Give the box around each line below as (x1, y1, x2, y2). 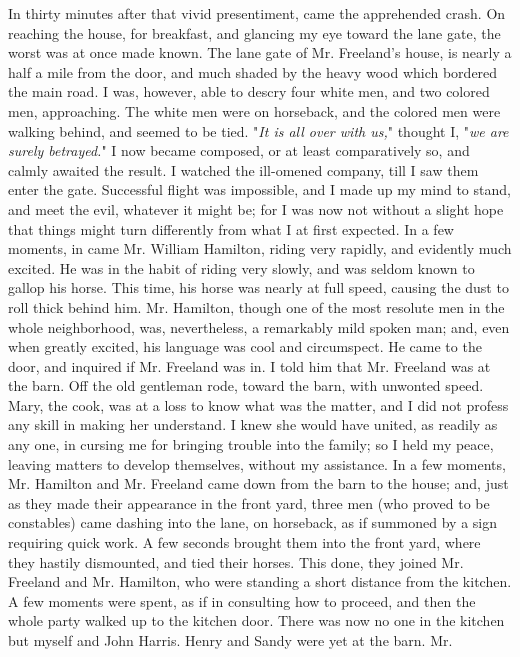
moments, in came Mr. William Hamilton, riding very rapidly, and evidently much (8, 238, 512, 259)
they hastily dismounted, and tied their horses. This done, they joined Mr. (8, 551, 464, 572)
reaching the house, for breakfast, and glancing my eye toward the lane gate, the (8, 22, 501, 43)
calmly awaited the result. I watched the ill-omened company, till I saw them (8, 159, 479, 180)
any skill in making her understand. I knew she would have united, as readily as (8, 414, 498, 435)
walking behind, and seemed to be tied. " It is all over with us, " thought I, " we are (8, 120, 509, 141)
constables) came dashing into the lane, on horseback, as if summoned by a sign (8, 512, 497, 533)
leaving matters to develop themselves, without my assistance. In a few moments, (8, 453, 506, 474)
